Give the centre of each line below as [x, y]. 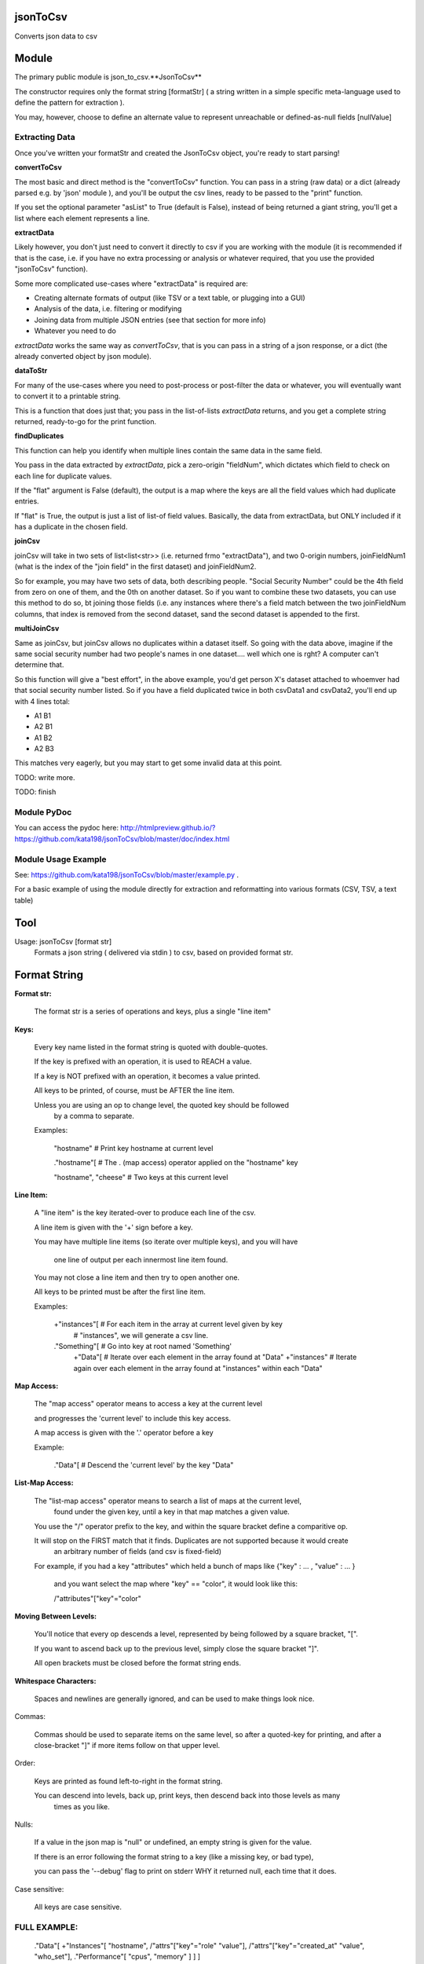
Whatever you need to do [75, 331]
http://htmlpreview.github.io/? [168, 828]
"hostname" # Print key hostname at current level [133, 1148]
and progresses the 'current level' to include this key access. [133, 1418]
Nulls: [24, 1825]
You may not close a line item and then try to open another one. [137, 1277]
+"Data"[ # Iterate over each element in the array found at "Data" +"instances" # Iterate [215, 1357]
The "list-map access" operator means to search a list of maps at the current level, [168, 1500]
